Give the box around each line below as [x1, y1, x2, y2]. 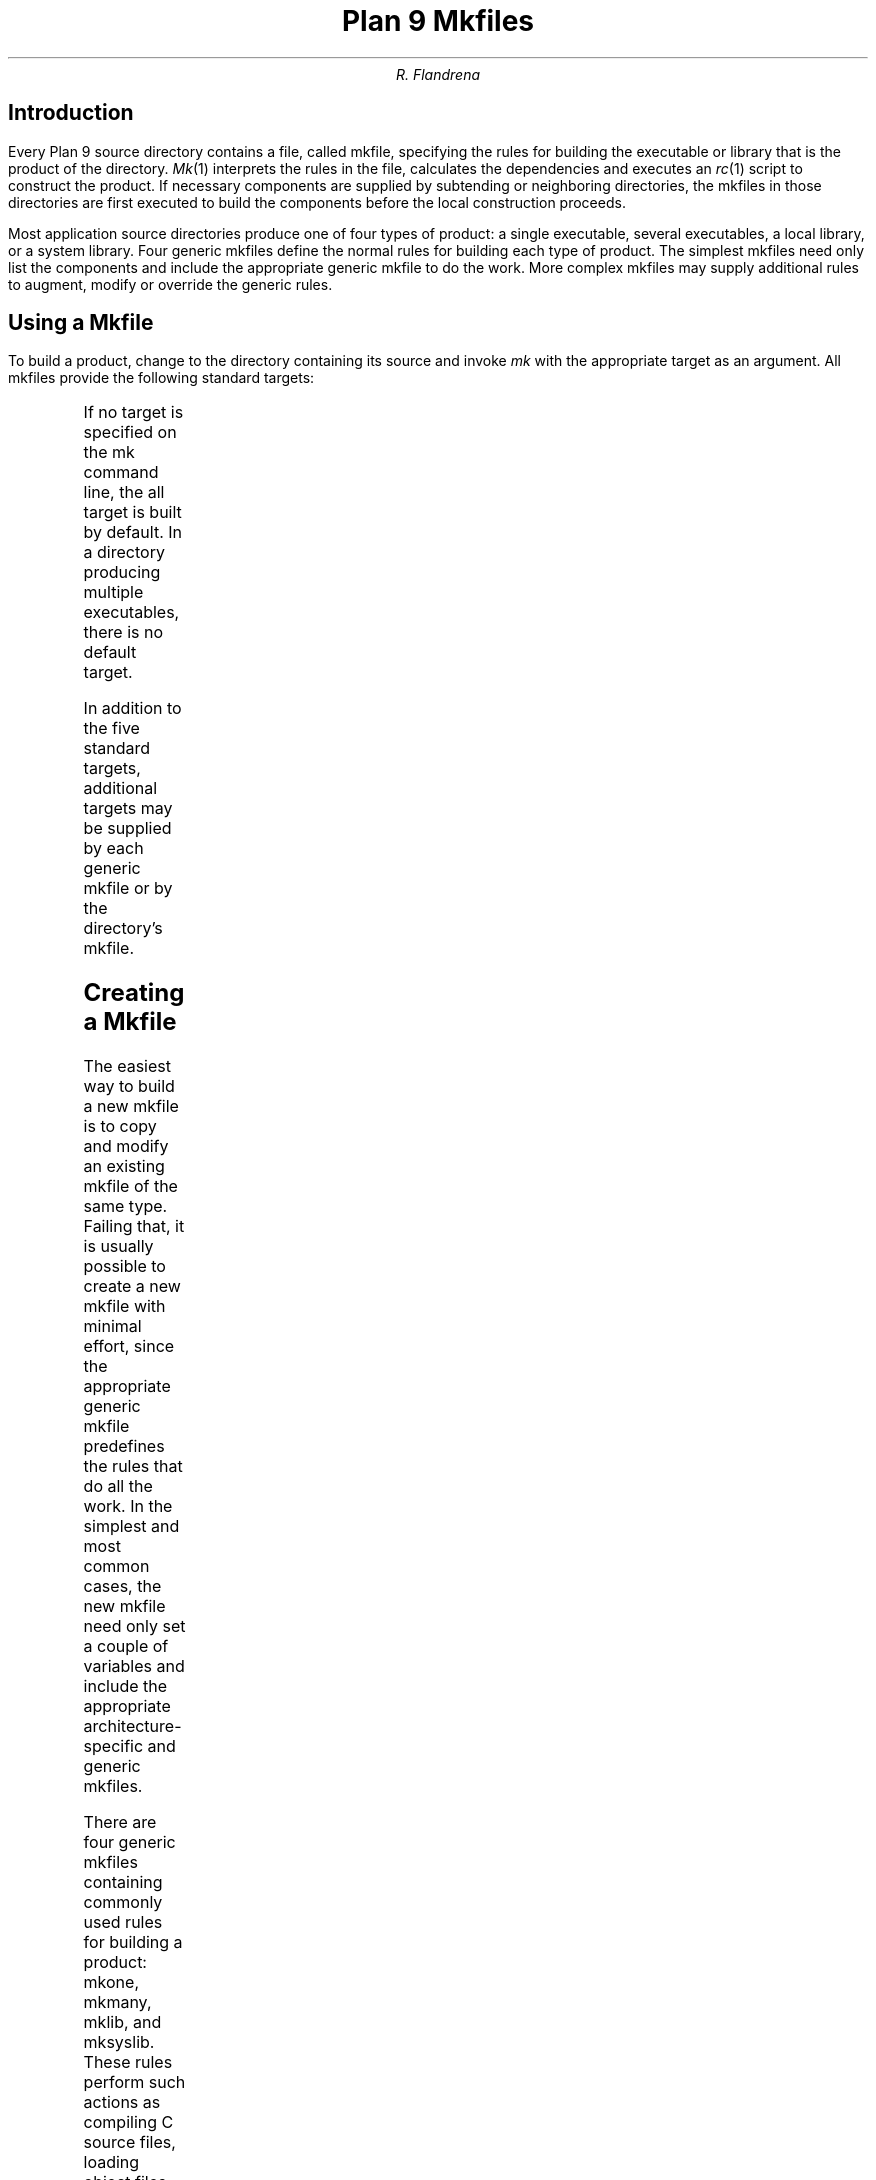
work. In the [83, 1496, 173, 1517]
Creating [83, 978, 185, 1008]
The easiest [83, 1056, 171, 1077]
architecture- [83, 1716, 182, 1737]
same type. [83, 1196, 168, 1217]
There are [83, 1812, 157, 1833]
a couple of [83, 1636, 169, 1657]
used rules [83, 1912, 163, 1933]
